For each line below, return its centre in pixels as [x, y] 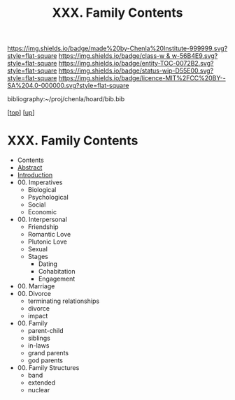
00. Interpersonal [42, 220]
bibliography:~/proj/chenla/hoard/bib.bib [66, 99]
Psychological [48, 198]
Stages [38, 257]
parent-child [46, 331]
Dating [48, 264]
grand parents [48, 353]
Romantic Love [49, 235]
